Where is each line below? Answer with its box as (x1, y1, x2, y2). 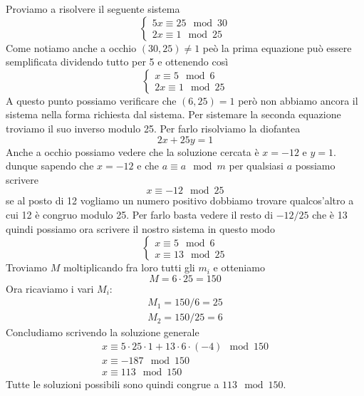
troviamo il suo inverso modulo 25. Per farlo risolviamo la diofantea (6, 120, 301, 135)
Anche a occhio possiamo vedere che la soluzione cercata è (6, 144, 259, 159)
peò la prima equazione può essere (202, 40, 352, 55)
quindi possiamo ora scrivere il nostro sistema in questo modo (6, 221, 275, 236)
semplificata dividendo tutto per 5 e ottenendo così (6, 54, 229, 69)
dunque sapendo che (6, 158, 94, 173)
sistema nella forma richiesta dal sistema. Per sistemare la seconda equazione (6, 107, 341, 122)
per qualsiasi (229, 158, 284, 173)
